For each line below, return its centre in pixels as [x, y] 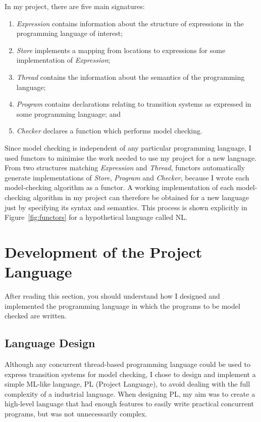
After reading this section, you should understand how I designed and [112, 296]
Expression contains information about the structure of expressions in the [130, 23]
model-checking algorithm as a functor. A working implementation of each [119, 187]
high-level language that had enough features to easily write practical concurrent [129, 404]
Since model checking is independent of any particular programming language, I [128, 147]
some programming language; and [69, 113]
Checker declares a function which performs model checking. [109, 131]
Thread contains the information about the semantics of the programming [130, 77]
